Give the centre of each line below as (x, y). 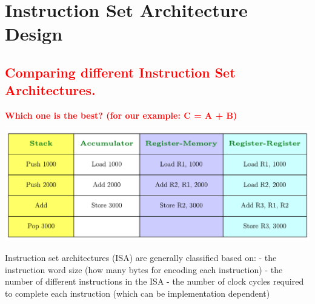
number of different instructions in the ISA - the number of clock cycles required (154, 281)
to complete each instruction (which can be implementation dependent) (138, 293)
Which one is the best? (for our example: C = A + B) (121, 115)
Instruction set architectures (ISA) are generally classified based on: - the (141, 257)
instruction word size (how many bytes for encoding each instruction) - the (144, 269)
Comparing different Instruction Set (120, 72)
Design (34, 34)
